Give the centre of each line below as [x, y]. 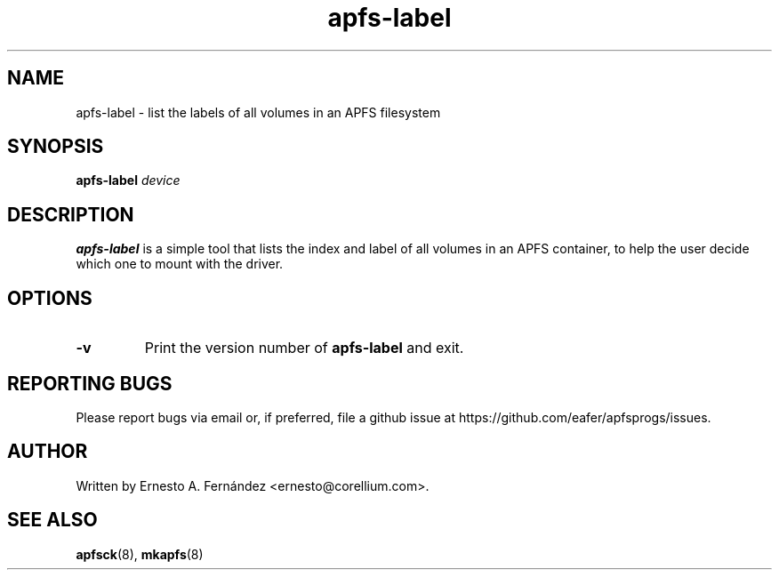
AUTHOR [48, 452]
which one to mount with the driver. [180, 264]
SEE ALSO [52, 520]
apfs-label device [128, 180]
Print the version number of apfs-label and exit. [304, 348]
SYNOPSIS [56, 147]
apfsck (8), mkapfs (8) [140, 554]
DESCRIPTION [71, 214]
